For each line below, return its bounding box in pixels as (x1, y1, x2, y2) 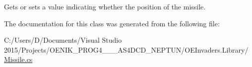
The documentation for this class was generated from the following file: (4, 18, 220, 28)
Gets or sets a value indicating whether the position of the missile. (4, 1, 206, 11)
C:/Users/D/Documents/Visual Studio (4, 35, 122, 45)
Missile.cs (4, 54, 33, 65)
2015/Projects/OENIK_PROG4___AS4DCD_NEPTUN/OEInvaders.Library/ (4, 44, 249, 55)
